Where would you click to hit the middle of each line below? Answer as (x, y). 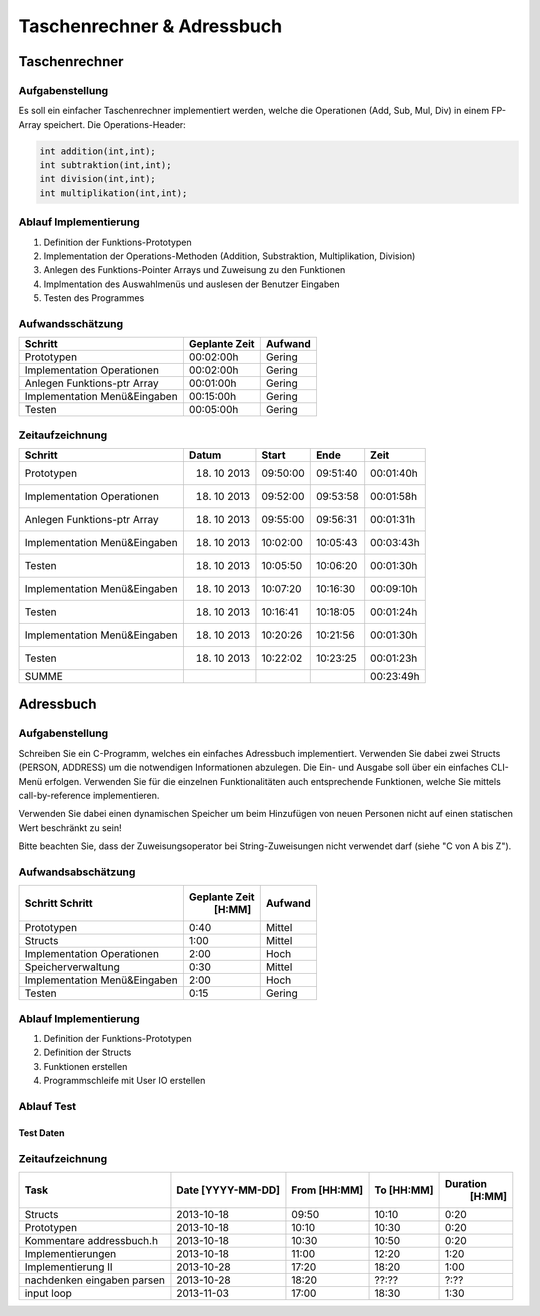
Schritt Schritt (59, 903)
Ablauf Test (47, 1106)
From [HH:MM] (327, 1190)
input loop (48, 1293)
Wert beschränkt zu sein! (70, 827)
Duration (465, 1183)
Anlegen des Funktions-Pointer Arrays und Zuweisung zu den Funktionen (194, 270)
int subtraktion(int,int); (105, 165)
